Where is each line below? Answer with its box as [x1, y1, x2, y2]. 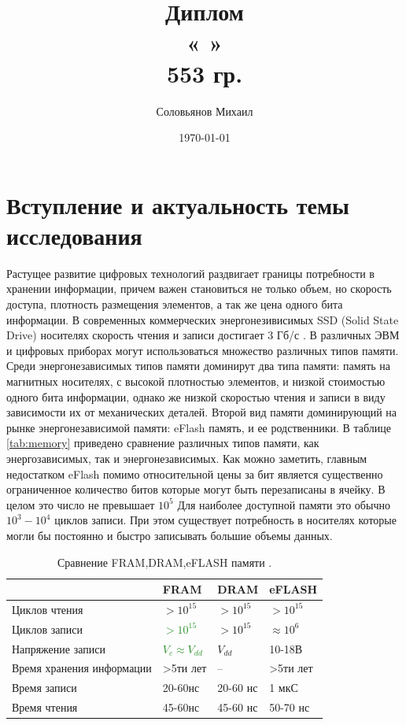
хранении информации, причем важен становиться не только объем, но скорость [6, 280, 392, 297]
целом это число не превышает [6, 496, 155, 512]
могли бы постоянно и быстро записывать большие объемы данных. [6, 527, 333, 543]
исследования [6, 219, 142, 251]
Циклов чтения [12, 601, 83, 617]
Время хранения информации [12, 660, 152, 676]
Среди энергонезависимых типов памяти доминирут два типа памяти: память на [6, 357, 390, 374]
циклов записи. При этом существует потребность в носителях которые [54, 512, 397, 528]
